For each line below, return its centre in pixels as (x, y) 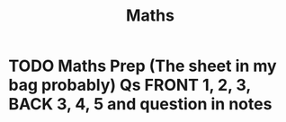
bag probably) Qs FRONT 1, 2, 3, (130, 85)
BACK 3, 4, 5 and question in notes (140, 105)
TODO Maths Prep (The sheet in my (143, 66)
